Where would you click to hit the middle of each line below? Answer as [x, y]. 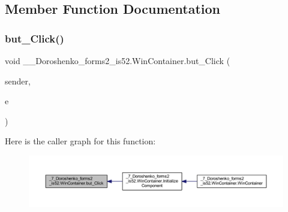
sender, [18, 81]
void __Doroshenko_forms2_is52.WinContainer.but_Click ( [118, 60]
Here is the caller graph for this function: [80, 141]
